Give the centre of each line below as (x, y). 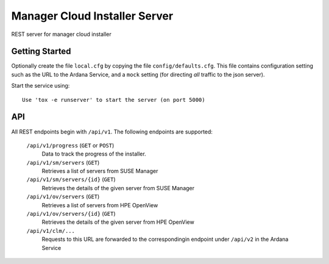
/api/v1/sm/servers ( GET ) (63, 162)
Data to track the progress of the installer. (94, 154)
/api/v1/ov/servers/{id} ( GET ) (71, 214)
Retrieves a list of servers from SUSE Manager (100, 171)
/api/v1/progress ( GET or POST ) (70, 145)
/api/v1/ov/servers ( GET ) (63, 197)
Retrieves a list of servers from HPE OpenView (100, 205)
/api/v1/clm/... (51, 231)
